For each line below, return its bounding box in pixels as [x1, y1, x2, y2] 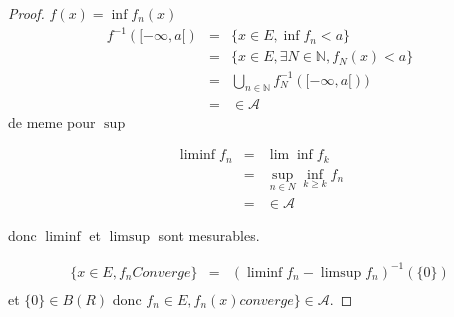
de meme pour [8, 111, 96, 132]
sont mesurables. [158, 224, 260, 245]
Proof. [8, 3, 45, 23]
